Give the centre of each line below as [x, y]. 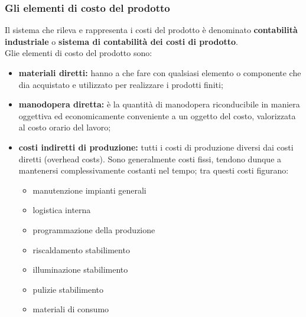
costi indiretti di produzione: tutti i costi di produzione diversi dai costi [156, 147]
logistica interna [62, 210]
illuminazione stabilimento [80, 269]
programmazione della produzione [94, 229]
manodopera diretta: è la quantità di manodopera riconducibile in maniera [159, 104]
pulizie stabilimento [68, 289]
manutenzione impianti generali [89, 190]
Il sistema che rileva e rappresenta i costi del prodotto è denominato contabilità [151, 30]
